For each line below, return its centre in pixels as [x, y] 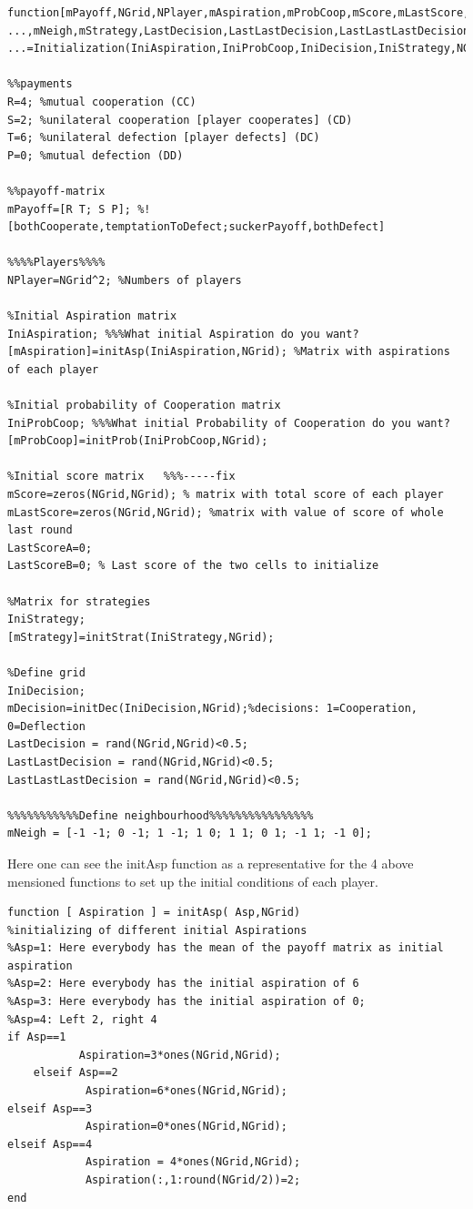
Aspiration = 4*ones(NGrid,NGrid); [193, 1162]
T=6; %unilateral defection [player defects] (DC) [164, 138]
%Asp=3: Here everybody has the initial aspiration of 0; [186, 1002]
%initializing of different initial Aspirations [157, 930]
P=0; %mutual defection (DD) [96, 155]
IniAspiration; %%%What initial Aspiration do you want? [183, 334]
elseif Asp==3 [50, 1108]
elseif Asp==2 [75, 1073]
